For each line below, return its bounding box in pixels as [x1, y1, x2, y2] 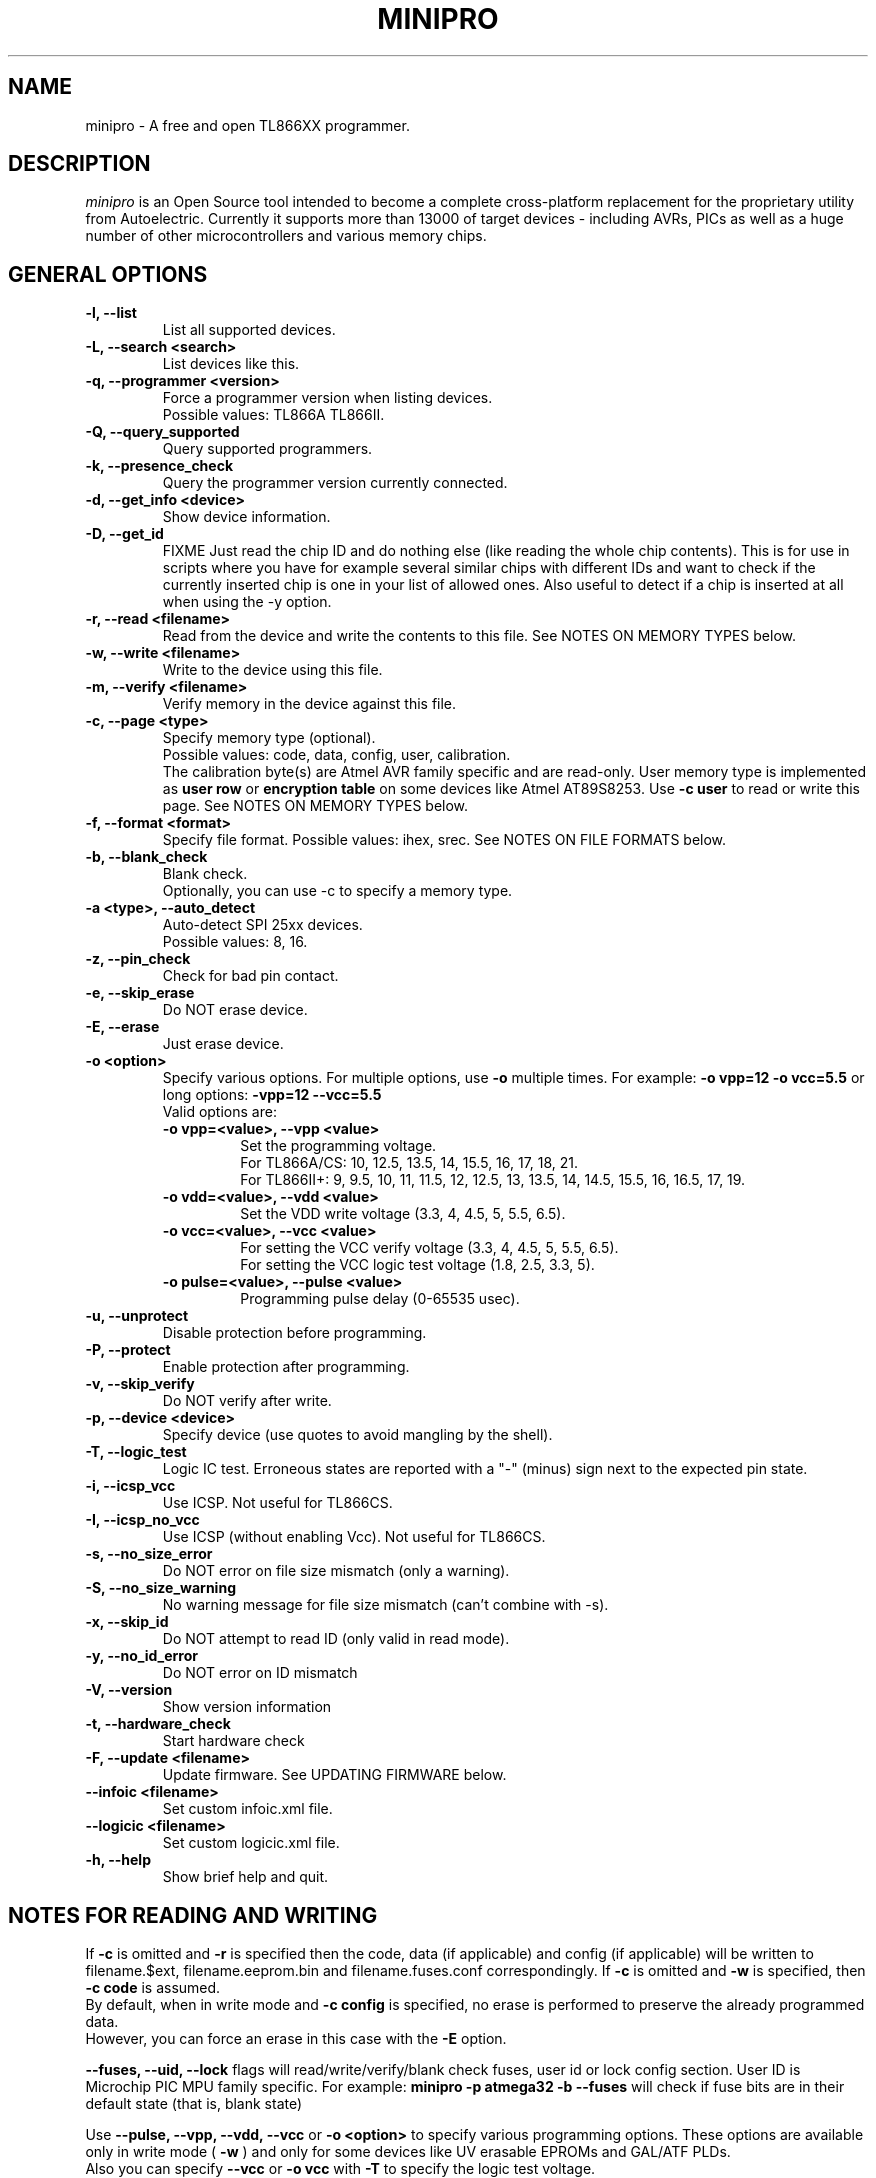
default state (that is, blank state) [85, 2095, 303, 2113]
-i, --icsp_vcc [85, 1477, 176, 1495]
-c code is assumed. [85, 1979, 221, 1997]
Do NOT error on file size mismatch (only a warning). [162, 1562, 510, 1580]
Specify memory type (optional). [162, 729, 376, 747]
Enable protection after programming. [162, 1358, 410, 1376]
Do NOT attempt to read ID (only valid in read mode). [162, 1630, 510, 1648]
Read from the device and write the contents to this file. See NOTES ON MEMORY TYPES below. [162, 627, 797, 645]
